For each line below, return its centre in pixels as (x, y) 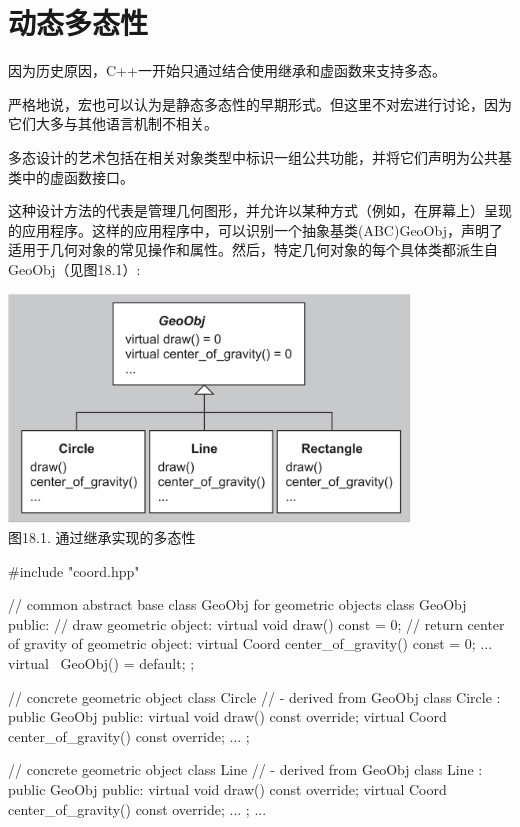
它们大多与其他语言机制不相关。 (113, 123)
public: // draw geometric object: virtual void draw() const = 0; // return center (256, 623)
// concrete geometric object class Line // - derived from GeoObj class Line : (245, 769)
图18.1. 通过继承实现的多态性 (102, 537)
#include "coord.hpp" (74, 570)
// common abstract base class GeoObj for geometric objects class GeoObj (237, 604)
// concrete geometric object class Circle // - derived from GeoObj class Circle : (254, 696)
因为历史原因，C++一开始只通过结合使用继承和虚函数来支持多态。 (227, 70)
